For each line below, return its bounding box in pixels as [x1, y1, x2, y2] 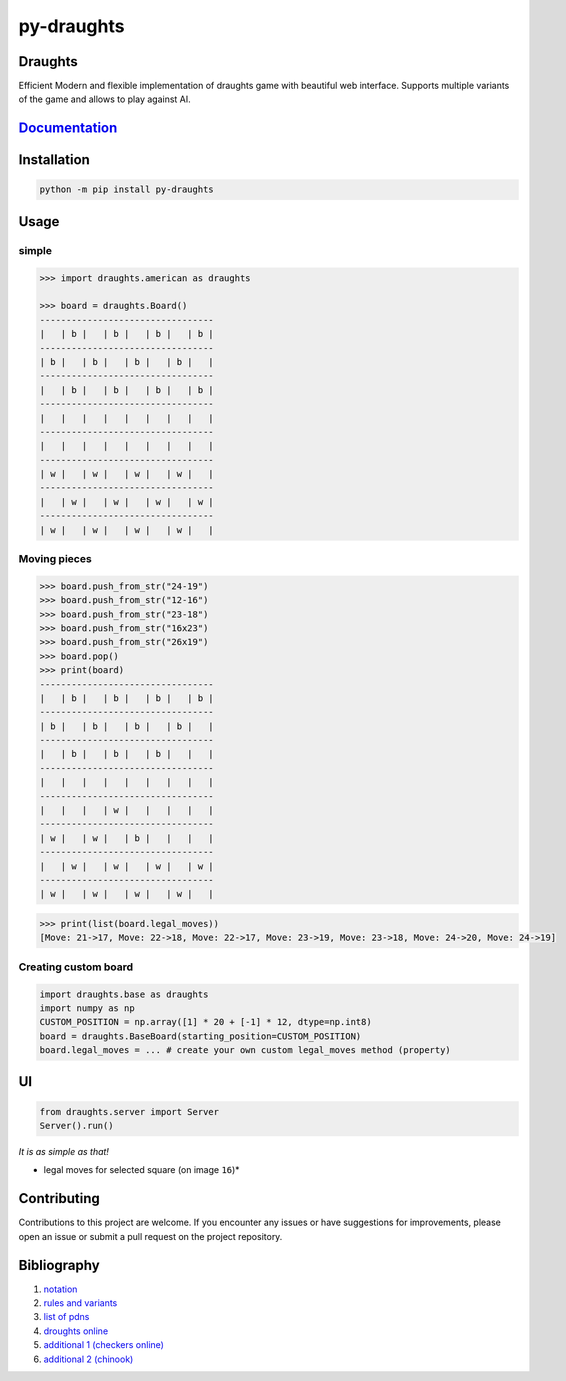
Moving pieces [18, 552, 92, 566]
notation [43, 1283, 78, 1295]
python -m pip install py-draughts [39, 184, 214, 195]
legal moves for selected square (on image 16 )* [43, 1164, 240, 1176]
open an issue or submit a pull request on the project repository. [18, 1230, 283, 1242]
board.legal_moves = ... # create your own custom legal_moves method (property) [39, 1045, 452, 1056]
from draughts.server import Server [39, 1106, 220, 1117]
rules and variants [43, 1297, 118, 1309]
